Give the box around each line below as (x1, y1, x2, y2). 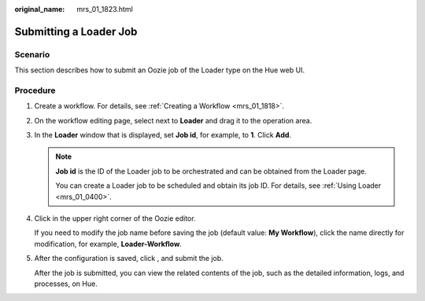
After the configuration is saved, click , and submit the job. (34, 254, 224, 263)
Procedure (14, 85, 56, 96)
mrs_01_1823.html (76, 5, 133, 13)
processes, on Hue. (34, 279, 98, 288)
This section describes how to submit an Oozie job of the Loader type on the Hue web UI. (14, 65, 305, 75)
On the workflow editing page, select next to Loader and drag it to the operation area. (34, 116, 312, 125)
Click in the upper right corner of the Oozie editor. (34, 214, 196, 223)
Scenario (14, 49, 50, 60)
